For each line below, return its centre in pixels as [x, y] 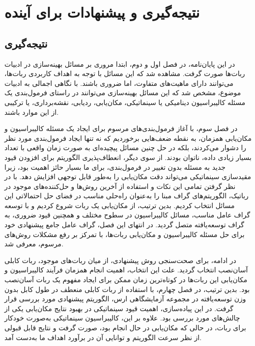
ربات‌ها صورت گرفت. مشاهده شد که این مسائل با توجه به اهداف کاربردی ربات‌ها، [125, 73]
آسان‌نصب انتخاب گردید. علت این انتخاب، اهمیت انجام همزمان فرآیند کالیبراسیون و [126, 270]
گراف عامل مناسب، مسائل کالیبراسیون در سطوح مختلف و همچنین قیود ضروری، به [127, 215]
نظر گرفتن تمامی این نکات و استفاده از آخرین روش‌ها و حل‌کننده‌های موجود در [120, 186]
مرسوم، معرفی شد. [34, 244]
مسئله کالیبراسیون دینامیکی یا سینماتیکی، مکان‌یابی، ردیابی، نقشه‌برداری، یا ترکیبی [125, 102]
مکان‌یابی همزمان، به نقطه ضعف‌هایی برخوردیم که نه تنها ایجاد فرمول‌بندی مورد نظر [128, 138]
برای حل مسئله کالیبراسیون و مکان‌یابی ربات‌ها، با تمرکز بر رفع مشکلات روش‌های [125, 234]
